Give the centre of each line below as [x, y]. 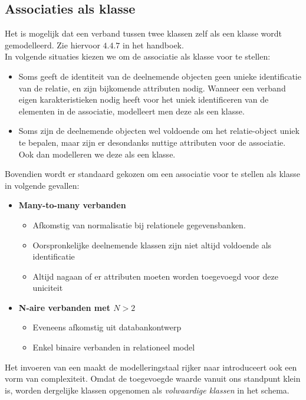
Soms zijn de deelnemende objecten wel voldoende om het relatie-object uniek [159, 131]
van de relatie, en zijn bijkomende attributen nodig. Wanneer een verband [152, 88]
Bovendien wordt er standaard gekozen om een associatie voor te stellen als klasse [152, 174]
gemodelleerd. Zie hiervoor [52, 45]
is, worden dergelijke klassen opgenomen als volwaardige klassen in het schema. [147, 390]
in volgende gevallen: [42, 185]
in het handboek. [153, 45]
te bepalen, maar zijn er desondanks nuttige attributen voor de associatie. [152, 142]
